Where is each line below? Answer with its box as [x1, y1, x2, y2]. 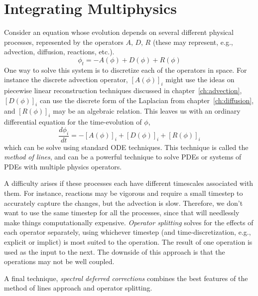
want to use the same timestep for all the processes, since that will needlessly [4, 207, 240, 218]
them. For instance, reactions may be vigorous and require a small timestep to [4, 188, 243, 198]
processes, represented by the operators [4, 36, 124, 47]
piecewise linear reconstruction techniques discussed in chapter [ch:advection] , [4, 85, 242, 96]
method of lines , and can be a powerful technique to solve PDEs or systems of [4, 151, 242, 162]
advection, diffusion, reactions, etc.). [4, 46, 115, 57]
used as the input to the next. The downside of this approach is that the [4, 246, 225, 257]
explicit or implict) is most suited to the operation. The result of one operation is [4, 237, 253, 247]
